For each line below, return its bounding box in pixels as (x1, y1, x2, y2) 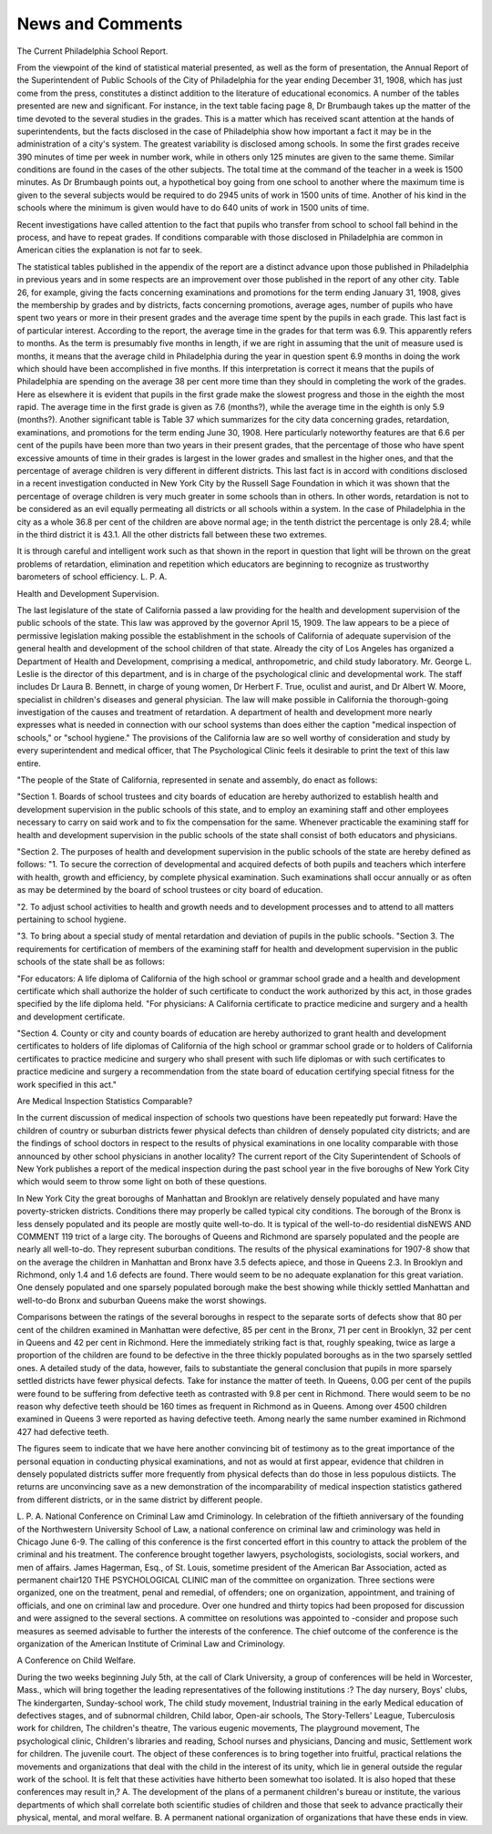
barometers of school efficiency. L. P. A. (16, 571, 168, 582)
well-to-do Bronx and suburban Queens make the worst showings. (16, 1295, 267, 1306)
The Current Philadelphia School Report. (16, 46, 169, 56)
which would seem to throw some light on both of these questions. (16, 1176, 268, 1187)
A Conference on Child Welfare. (16, 1655, 137, 1666)
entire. (16, 757, 41, 769)
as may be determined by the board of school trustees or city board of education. (16, 885, 323, 896)
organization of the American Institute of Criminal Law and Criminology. (16, 1638, 286, 1649)
